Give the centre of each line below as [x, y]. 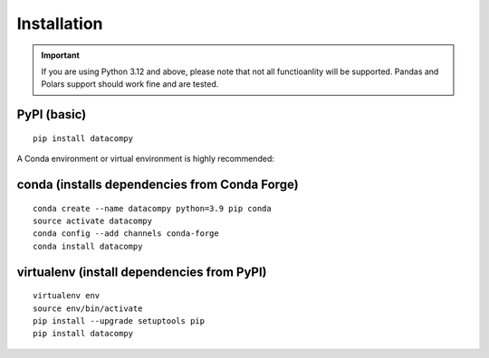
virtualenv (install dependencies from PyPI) [142, 272]
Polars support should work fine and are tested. [130, 84]
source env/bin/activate [88, 308]
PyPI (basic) [52, 114]
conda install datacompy [88, 246]
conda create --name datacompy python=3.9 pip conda [152, 208]
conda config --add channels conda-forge [126, 234]
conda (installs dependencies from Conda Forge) [158, 184]
